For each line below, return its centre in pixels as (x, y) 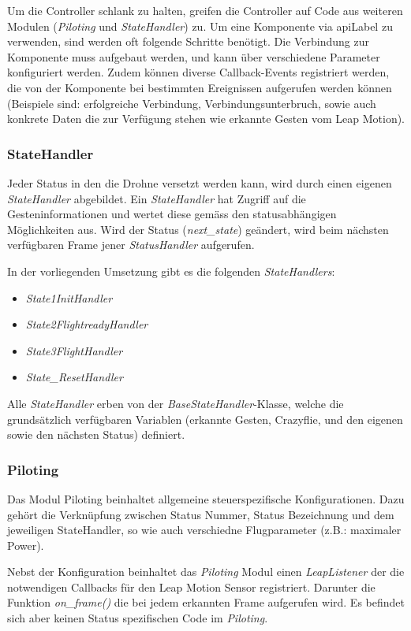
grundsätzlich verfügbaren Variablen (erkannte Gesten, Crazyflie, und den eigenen (205, 419)
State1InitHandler (69, 297)
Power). (26, 545)
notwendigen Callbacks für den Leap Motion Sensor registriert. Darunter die (191, 586)
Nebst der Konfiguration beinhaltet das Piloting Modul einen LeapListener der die (206, 572)
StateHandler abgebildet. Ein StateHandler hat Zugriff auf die (157, 198)
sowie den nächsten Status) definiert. (96, 434)
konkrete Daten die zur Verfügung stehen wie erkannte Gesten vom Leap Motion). (206, 119)
